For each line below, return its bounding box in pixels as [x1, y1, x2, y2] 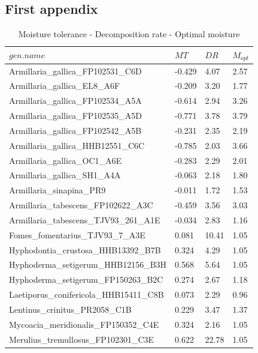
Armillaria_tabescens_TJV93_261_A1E [9, 213, 160, 226]
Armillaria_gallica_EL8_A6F [9, 79, 120, 92]
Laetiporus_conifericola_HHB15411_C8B [9, 288, 164, 301]
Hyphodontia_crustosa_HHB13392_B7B [9, 243, 161, 256]
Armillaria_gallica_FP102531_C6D [9, 64, 142, 77]
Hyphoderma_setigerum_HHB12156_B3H [9, 258, 167, 271]
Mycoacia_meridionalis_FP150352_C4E [9, 318, 159, 330]
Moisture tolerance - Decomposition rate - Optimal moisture [18, 28, 240, 40]
